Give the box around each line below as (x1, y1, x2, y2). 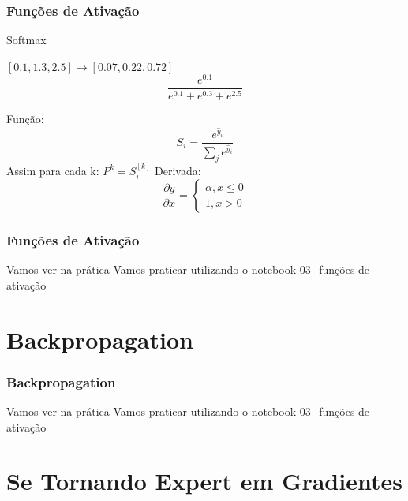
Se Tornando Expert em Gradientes (6, 465, 402, 497)
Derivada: (155, 162, 201, 178)
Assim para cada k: (6, 162, 99, 178)
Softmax (6, 32, 47, 48)
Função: (6, 110, 44, 127)
